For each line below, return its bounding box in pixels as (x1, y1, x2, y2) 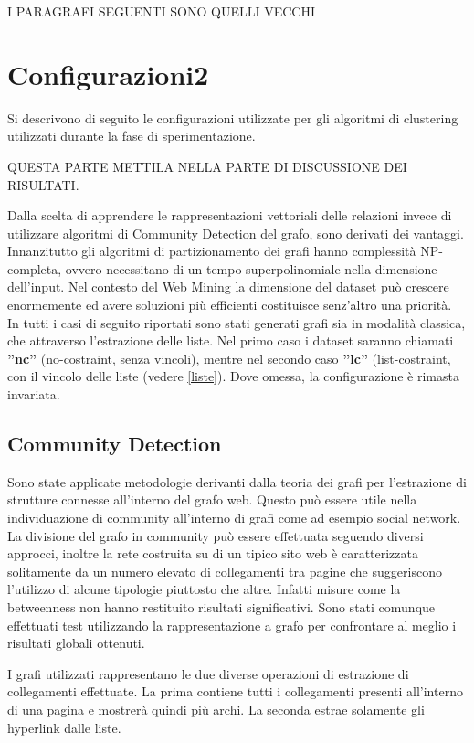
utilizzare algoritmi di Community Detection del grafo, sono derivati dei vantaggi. (7, 223, 464, 242)
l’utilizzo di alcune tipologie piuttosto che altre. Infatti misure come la (7, 579, 401, 599)
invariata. (7, 385, 60, 404)
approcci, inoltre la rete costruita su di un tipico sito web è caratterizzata (7, 544, 419, 563)
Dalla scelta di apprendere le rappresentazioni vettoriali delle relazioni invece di (7, 206, 452, 225)
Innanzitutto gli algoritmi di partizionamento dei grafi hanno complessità (7, 241, 416, 260)
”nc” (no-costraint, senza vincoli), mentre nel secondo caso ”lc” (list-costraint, (7, 348, 451, 367)
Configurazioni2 (7, 55, 209, 92)
